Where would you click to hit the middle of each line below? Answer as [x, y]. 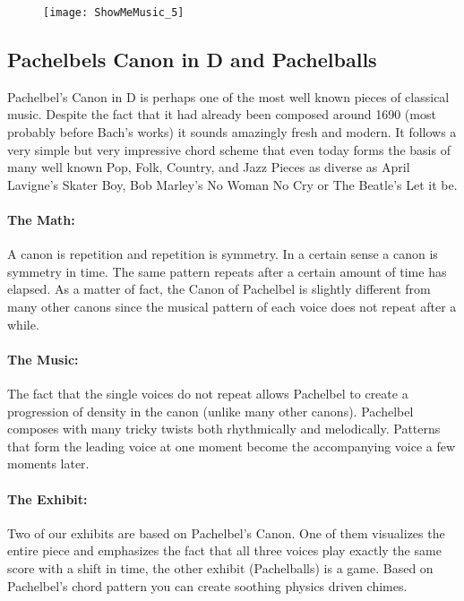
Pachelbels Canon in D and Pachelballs [192, 60]
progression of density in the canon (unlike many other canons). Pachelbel [211, 411]
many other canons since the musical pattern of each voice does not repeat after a [232, 306]
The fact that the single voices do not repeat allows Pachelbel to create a [208, 393]
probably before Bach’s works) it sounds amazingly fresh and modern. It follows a [232, 132]
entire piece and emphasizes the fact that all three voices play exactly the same [224, 550]
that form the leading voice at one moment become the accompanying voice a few [232, 446]
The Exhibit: [47, 498]
